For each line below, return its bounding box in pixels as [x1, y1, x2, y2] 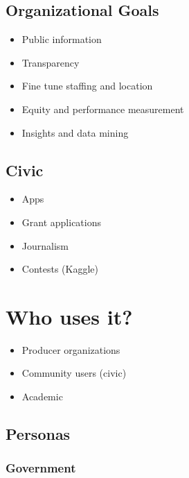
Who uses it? [6, 302, 133, 330]
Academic [21, 389, 63, 404]
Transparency [21, 55, 80, 69]
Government [6, 459, 76, 477]
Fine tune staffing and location [21, 78, 153, 93]
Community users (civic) [21, 366, 127, 380]
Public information [21, 32, 102, 46]
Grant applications [21, 214, 101, 229]
